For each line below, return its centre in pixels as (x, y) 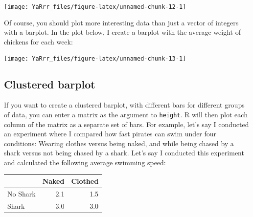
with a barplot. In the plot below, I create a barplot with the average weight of (122, 32)
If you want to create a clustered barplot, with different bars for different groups (124, 105)
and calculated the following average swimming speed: (85, 162)
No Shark (22, 193)
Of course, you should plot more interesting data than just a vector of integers (121, 22)
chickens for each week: (38, 41)
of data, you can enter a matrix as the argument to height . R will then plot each (126, 114)
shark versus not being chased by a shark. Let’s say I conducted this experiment (124, 153)
